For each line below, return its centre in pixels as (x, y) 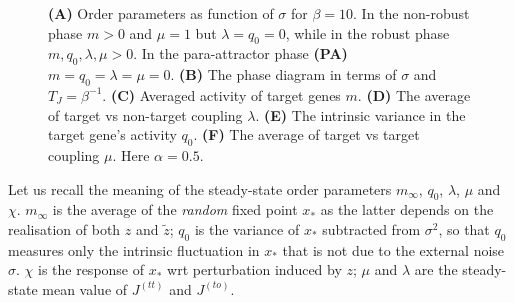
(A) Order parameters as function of (161, 13)
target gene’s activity (112, 134)
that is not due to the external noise (393, 249)
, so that (464, 228)
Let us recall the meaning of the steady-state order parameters (200, 188)
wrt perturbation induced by (254, 269)
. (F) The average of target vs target (306, 134)
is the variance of (247, 228)
